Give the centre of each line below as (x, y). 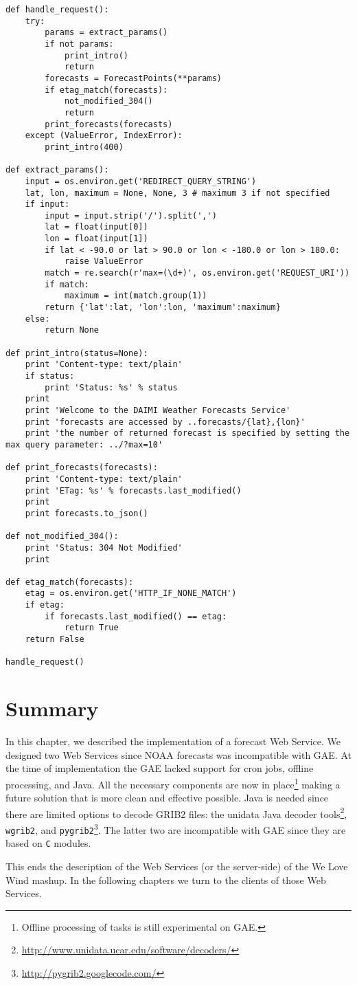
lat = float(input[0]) (96, 227)
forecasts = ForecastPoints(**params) (133, 78)
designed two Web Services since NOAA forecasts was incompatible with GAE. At (178, 754)
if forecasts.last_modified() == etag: (136, 616)
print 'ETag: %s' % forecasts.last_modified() (133, 490)
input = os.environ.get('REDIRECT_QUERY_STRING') (141, 181)
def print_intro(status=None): (77, 353)
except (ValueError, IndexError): (104, 136)
